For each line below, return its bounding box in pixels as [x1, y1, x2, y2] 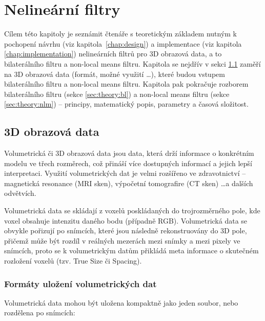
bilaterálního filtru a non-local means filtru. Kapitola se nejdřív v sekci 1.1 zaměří [4, 58, 261, 69]
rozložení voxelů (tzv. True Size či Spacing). [4, 255, 142, 266]
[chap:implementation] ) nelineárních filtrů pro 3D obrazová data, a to [4, 48, 222, 59]
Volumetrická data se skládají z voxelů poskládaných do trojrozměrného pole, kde [4, 205, 260, 216]
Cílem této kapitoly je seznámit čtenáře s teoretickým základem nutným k [4, 28, 237, 39]
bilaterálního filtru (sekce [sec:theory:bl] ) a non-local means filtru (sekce [4, 88, 230, 99]
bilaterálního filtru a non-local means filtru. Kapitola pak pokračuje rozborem [4, 78, 249, 89]
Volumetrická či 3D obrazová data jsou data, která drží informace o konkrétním [4, 148, 254, 158]
